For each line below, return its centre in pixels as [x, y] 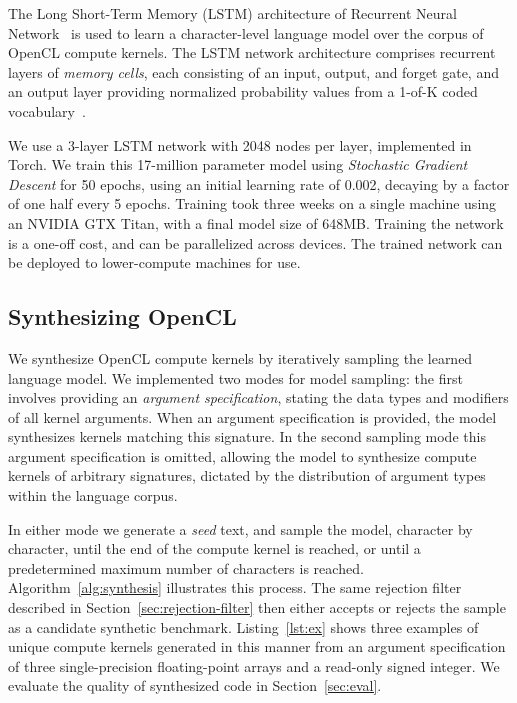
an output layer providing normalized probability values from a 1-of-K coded [243, 91]
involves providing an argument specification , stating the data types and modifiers [258, 397]
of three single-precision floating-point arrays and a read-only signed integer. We [254, 665]
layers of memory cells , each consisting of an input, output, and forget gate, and [253, 71]
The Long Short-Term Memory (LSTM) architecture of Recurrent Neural [232, 13]
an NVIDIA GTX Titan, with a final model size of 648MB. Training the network [256, 222]
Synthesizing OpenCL [122, 316]
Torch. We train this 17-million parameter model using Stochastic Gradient [238, 164]
